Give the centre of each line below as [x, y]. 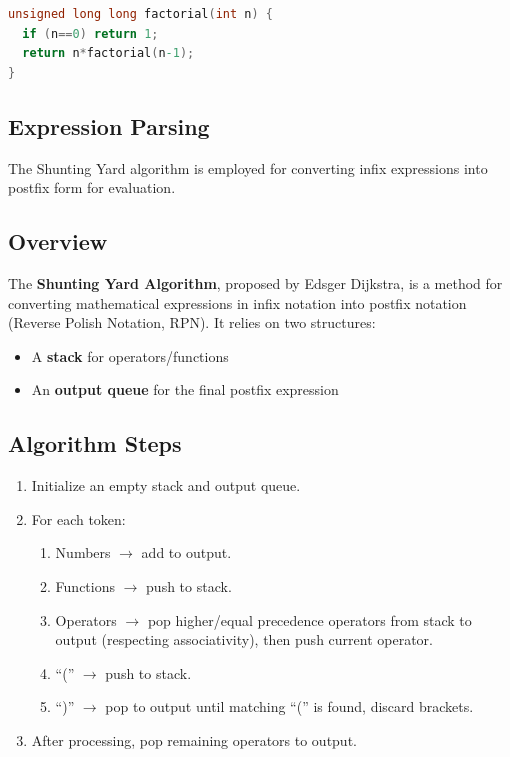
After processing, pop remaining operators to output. [194, 739]
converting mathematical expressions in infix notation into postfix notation [237, 302]
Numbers [83, 552]
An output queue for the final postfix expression [185, 389]
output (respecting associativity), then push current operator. [244, 639]
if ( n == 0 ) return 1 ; [90, 33]
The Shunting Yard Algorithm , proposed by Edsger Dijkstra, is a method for [255, 282]
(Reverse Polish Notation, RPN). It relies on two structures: [192, 322]
